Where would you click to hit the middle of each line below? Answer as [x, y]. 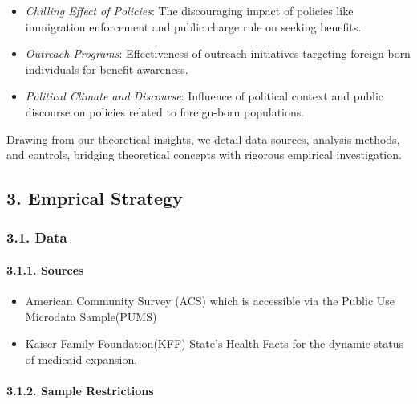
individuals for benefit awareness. [107, 69]
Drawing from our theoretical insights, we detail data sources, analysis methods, [203, 139]
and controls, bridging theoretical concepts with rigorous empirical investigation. [204, 155]
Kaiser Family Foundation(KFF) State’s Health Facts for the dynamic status [215, 343]
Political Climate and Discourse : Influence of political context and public [204, 96]
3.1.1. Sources [45, 269]
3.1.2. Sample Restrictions [80, 391]
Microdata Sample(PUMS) [91, 316]
